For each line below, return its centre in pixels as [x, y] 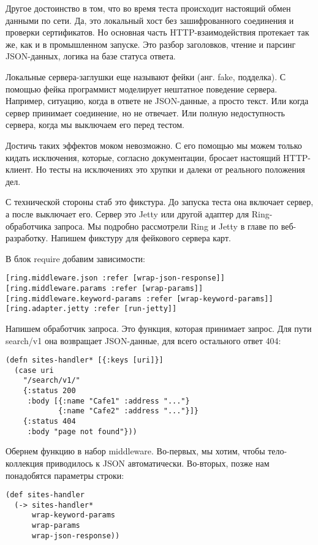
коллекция [25, 463]
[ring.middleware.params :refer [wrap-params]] [104, 288]
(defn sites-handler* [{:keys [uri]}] [85, 360]
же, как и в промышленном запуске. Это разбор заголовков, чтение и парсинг [151, 44]
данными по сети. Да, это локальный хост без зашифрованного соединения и [150, 20]
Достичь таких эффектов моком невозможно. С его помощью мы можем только [154, 145]
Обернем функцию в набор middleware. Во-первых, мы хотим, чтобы [135, 451]
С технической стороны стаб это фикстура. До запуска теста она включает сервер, [160, 202]
